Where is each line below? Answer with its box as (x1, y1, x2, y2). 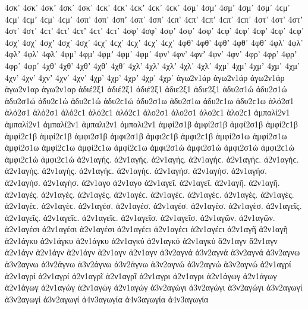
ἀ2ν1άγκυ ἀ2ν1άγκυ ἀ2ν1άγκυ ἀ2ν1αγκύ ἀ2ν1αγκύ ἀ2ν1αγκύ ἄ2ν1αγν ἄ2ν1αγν (5, 234, 278, 246)
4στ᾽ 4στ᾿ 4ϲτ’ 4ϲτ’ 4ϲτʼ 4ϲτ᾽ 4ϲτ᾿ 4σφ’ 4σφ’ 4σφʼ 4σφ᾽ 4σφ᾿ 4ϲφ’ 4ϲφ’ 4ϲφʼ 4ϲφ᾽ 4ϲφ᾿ (5, 24, 304, 37)
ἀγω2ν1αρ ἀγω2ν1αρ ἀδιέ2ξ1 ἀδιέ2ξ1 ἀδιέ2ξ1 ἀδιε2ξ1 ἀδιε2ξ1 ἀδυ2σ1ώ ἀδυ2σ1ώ (5, 83, 287, 95)
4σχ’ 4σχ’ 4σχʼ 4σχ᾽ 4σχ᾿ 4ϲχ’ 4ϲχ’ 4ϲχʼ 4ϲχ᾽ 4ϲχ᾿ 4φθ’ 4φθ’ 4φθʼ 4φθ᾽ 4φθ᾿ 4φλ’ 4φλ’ (5, 36, 303, 48)
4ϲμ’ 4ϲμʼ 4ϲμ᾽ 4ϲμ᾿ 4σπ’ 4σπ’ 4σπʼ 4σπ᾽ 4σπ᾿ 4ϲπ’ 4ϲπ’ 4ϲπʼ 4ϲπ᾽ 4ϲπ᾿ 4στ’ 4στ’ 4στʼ (5, 13, 303, 25)
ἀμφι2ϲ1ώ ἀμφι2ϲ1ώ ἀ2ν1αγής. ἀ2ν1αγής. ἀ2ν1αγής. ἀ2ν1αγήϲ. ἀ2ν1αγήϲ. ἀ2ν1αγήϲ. (5, 152, 299, 165)
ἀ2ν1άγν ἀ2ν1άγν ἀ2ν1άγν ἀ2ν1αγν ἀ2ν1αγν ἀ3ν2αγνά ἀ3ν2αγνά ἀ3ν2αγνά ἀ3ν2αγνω (5, 246, 300, 258)
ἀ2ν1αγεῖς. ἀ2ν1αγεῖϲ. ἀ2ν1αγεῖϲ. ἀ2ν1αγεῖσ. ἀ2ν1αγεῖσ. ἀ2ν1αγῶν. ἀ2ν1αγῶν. (5, 211, 275, 223)
